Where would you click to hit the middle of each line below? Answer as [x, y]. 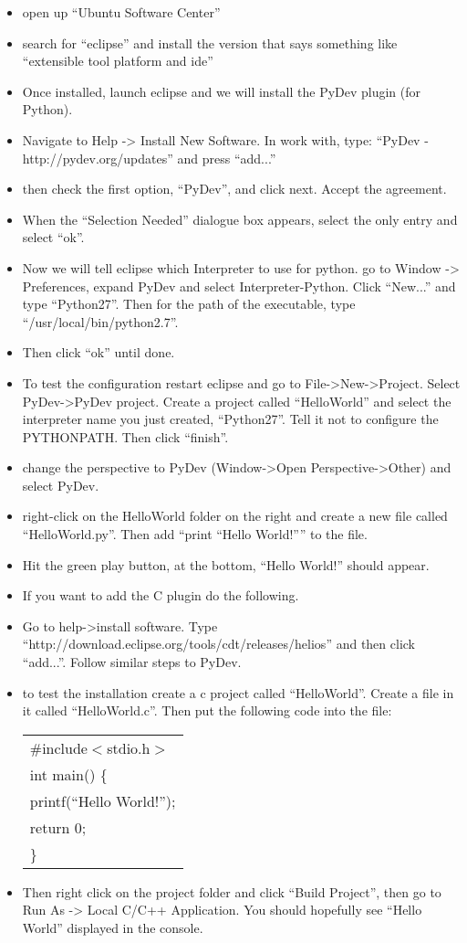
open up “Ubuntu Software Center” [121, 12]
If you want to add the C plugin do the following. [161, 595]
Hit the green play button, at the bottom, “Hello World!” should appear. [226, 564]
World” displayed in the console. [113, 927]
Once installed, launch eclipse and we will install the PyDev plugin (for [222, 91]
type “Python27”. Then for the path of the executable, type [189, 304]
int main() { [68, 774]
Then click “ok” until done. [99, 352]
